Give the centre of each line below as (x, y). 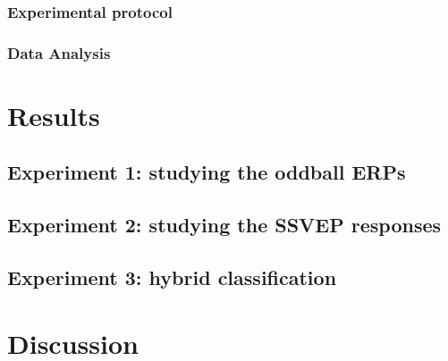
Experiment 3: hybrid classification (172, 277)
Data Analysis (59, 52)
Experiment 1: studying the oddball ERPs (207, 172)
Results (54, 115)
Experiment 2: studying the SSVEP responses (224, 225)
